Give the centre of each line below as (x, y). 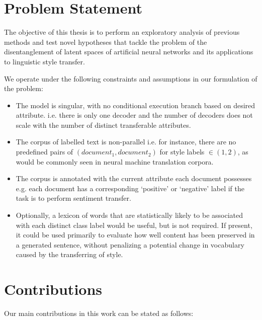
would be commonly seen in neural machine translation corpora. (115, 161)
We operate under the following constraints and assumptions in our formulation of (131, 78)
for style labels (182, 152)
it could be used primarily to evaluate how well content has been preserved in (135, 235)
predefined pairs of (45, 152)
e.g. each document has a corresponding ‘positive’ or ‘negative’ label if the (130, 188)
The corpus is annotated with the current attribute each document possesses (134, 178)
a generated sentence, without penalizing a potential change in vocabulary (130, 244)
